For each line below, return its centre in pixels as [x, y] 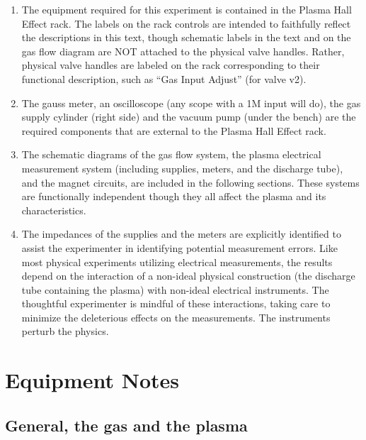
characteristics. [54, 210]
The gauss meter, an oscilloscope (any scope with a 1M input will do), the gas [191, 103]
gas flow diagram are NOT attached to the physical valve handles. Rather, [183, 51]
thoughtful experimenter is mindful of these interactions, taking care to [176, 303]
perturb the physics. [65, 331]
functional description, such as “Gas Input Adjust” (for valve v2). [164, 78]
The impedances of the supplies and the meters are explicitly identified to [181, 234]
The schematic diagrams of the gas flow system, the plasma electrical [171, 154]
